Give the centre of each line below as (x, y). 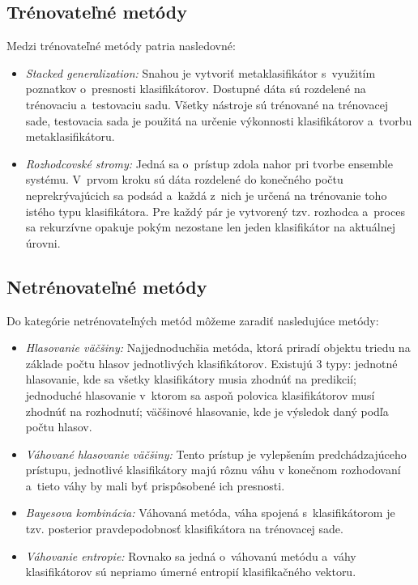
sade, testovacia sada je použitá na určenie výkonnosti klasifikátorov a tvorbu (219, 120)
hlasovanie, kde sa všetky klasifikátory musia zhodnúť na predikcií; (191, 379)
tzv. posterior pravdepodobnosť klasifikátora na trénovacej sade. (184, 529)
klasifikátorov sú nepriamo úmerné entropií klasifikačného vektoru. (191, 572)
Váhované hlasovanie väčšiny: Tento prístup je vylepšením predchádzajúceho (216, 454)
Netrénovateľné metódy (107, 286)
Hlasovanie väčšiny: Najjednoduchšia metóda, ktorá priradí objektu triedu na (218, 348)
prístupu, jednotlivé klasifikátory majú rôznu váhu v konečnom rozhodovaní (213, 470)
